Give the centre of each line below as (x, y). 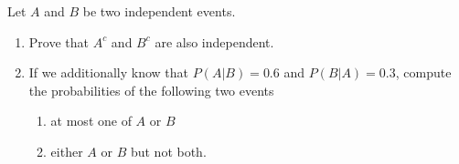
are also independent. (214, 41)
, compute (423, 72)
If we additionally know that (109, 72)
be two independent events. (159, 11)
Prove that (59, 41)
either (67, 151)
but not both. (168, 151)
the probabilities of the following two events (151, 90)
